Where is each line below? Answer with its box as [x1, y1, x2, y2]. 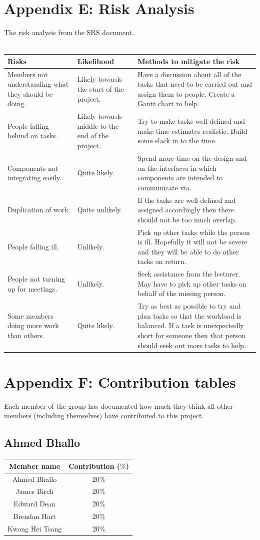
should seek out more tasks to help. [137, 340, 246, 350]
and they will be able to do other [137, 246, 239, 256]
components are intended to [137, 172, 223, 183]
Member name [9, 460, 60, 471]
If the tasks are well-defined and [137, 194, 236, 205]
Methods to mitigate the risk [137, 56, 240, 66]
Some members [7, 310, 53, 321]
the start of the [77, 84, 124, 94]
